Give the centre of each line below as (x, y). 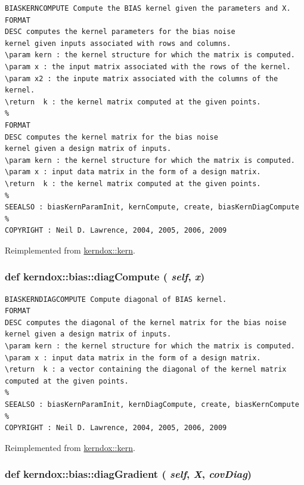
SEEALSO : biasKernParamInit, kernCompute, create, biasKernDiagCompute (152, 207)
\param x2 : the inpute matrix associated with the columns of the (142, 78)
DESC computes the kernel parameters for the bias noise (120, 32)
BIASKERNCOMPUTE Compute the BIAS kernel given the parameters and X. (148, 8)
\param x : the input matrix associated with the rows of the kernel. (148, 67)
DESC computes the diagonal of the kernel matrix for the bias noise (146, 322)
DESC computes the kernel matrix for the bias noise (111, 137)
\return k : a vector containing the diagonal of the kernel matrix (146, 370)
